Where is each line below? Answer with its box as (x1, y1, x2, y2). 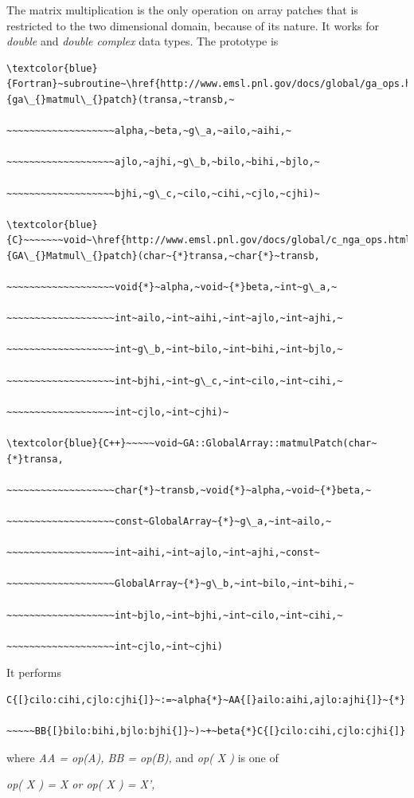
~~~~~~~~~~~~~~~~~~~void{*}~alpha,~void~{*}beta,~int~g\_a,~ (6, 281, 338, 293)
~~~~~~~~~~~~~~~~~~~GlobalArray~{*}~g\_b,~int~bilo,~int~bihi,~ (6, 578, 354, 590)
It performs (6, 664, 61, 681)
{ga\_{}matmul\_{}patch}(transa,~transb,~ (6, 93, 235, 105)
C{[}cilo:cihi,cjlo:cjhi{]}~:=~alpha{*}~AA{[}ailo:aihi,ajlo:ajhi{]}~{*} (6, 694, 406, 706)
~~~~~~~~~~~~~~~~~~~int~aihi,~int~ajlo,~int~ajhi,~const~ (6, 547, 320, 559)
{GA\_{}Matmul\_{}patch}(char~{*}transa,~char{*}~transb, (6, 250, 320, 261)
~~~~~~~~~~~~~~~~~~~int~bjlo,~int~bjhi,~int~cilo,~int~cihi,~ (6, 609, 343, 621)
